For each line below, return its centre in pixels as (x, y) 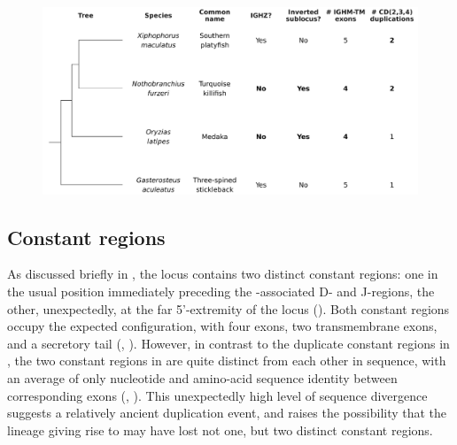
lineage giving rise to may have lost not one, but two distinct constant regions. (220, 430)
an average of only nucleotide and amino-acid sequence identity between (202, 377)
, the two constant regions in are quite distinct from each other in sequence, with (227, 361)
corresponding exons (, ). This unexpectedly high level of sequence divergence (217, 395)
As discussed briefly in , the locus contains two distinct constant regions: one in (223, 274)
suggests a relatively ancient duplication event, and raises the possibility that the (227, 413)
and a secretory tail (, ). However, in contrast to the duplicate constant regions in (228, 343)
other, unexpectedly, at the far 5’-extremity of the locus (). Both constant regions (228, 308)
